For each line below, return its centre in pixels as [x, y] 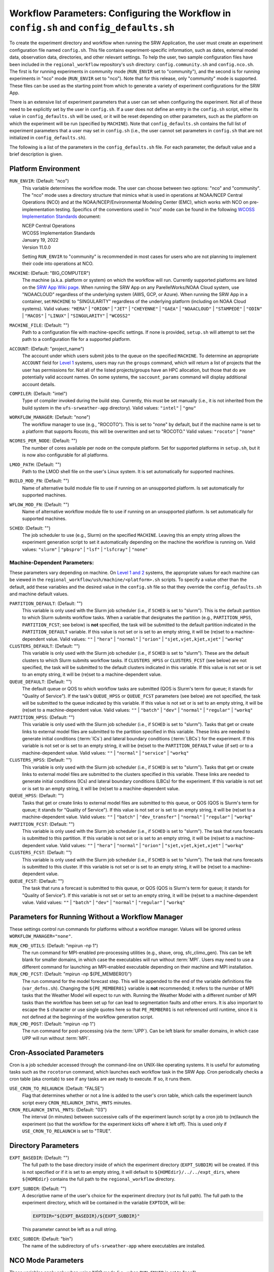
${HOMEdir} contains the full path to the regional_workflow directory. [99, 1179]
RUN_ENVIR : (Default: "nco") [39, 181]
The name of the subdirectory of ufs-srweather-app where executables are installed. [114, 1246]
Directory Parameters [44, 1146]
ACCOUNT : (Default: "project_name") [47, 349]
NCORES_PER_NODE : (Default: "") [43, 441]
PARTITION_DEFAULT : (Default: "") [46, 603]
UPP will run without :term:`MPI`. [56, 1038]
